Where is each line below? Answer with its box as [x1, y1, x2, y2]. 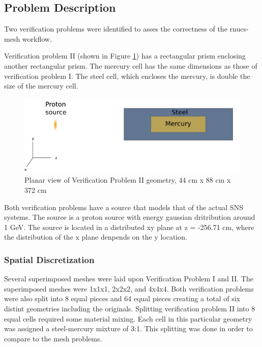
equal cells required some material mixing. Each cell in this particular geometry [4, 313, 252, 324]
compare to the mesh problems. [4, 333, 102, 343]
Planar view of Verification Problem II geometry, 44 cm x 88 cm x [24, 175, 231, 185]
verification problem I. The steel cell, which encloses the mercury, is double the [4, 70, 250, 81]
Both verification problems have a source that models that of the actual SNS [4, 201, 243, 212]
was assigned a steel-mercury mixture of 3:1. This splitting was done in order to [4, 323, 253, 334]
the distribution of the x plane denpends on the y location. [4, 232, 187, 242]
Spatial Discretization [4, 253, 95, 266]
